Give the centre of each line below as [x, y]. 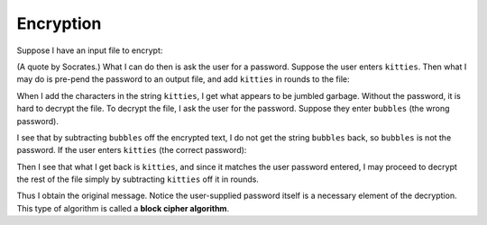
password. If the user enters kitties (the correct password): [132, 150]
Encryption [59, 23]
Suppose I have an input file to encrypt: [90, 50]
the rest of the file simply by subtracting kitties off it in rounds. [138, 179]
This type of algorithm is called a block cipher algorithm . [123, 208]
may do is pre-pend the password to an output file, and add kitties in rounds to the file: [184, 79]
